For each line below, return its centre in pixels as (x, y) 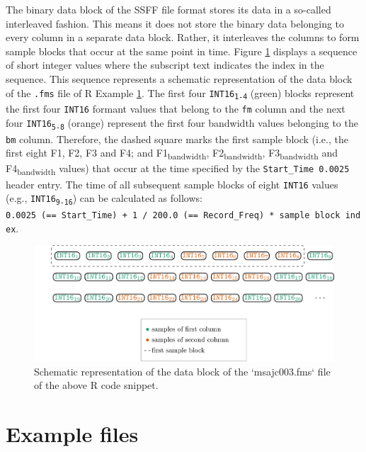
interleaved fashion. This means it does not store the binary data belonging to (175, 23)
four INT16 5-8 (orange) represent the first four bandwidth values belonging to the (182, 123)
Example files (72, 434)
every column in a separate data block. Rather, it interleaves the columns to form (183, 37)
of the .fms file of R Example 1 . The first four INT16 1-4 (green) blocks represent (180, 93)
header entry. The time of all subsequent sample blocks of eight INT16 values (172, 184)
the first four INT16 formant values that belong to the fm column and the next (176, 109)
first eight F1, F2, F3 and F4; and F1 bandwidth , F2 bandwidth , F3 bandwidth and (172, 154)
